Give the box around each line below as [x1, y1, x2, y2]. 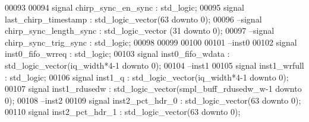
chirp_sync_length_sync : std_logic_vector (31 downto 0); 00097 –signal [5, 24, 275, 37]
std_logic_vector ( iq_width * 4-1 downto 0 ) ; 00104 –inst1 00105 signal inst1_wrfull [5, 59, 304, 71]
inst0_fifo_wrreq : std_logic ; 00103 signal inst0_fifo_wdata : [5, 47, 230, 60]
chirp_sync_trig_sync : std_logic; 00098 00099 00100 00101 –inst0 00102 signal [5, 36, 297, 48]
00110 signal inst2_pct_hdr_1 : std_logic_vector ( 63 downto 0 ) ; [5, 105, 241, 118]
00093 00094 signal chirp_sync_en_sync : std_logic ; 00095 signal [5, 1, 244, 13]
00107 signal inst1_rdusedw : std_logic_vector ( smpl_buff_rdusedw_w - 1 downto [5, 82, 302, 95]
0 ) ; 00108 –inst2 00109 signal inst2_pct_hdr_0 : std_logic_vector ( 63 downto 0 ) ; [5, 94, 301, 106]
